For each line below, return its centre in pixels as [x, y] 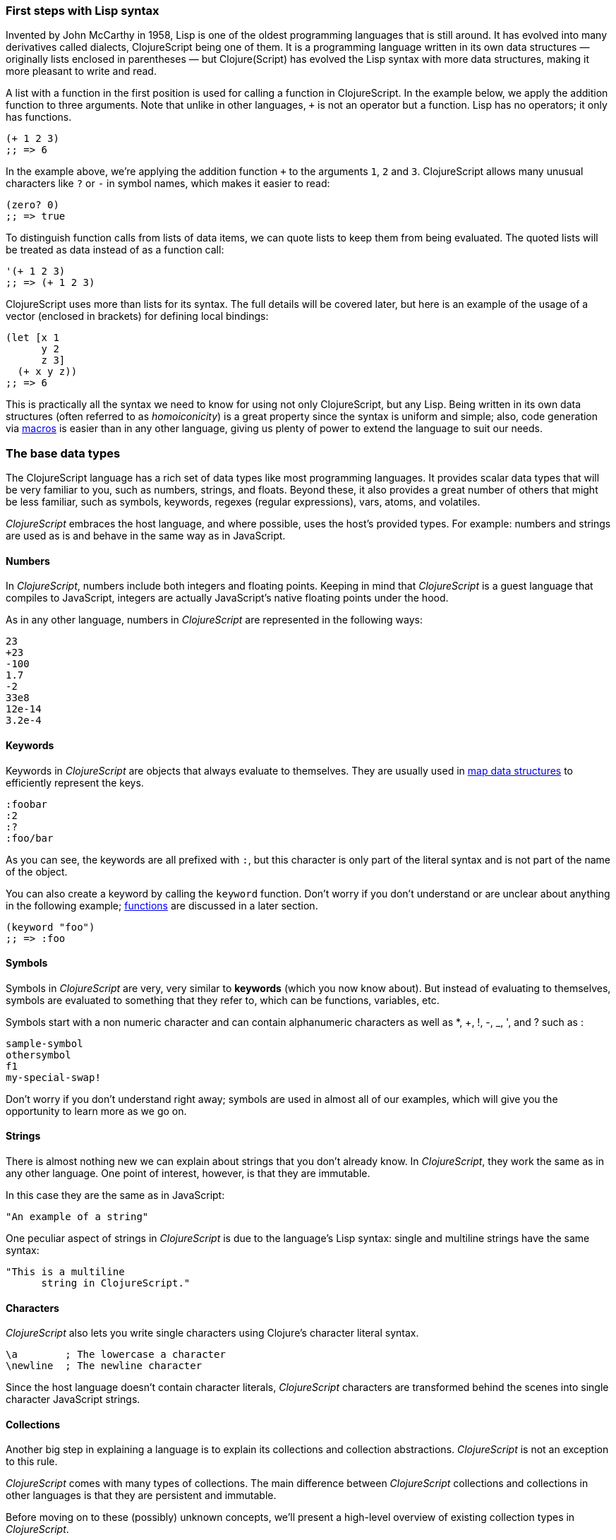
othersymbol [38, 1055]
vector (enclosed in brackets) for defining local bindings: [137, 316]
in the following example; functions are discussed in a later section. [162, 905]
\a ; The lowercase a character [116, 1355]
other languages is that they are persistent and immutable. [141, 1496]
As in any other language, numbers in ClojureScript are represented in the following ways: [214, 620]
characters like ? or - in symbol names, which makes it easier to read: [168, 184]
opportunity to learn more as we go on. [96, 1111]
